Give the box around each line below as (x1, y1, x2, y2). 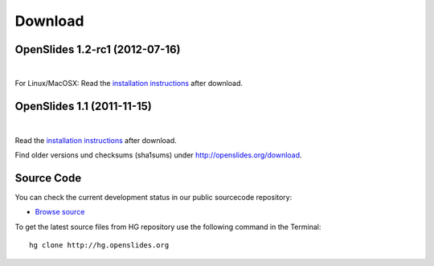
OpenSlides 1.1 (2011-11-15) (14, 100, 153, 113)
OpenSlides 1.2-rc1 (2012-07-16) (14, 43, 181, 56)
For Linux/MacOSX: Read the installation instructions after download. (14, 79, 244, 88)
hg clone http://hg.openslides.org (29, 241, 170, 250)
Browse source (35, 207, 85, 217)
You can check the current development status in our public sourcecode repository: (14, 193, 293, 203)
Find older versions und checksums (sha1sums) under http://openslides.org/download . (14, 150, 302, 160)
